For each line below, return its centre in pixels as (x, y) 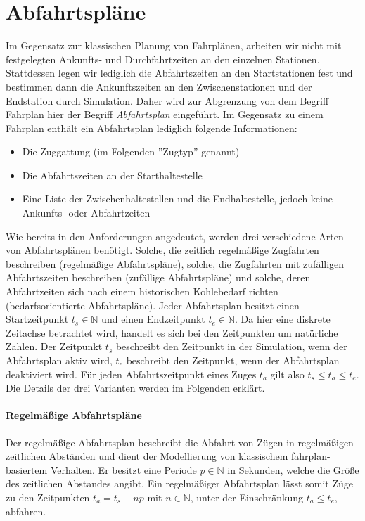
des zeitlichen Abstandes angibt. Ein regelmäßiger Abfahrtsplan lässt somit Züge (179, 483)
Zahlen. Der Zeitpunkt (54, 346)
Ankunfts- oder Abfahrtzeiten (86, 213)
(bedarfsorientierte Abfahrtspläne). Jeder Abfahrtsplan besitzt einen (153, 305)
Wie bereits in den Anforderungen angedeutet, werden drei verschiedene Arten (175, 236)
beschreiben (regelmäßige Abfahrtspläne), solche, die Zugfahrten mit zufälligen (175, 263)
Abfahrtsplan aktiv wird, (59, 360)
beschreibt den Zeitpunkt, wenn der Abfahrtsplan (233, 360)
